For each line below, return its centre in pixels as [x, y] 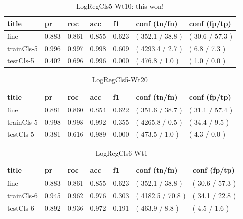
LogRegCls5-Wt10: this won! [120, 6]
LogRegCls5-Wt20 [120, 80]
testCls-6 [21, 207]
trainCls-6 [23, 195]
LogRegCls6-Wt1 [121, 153]
